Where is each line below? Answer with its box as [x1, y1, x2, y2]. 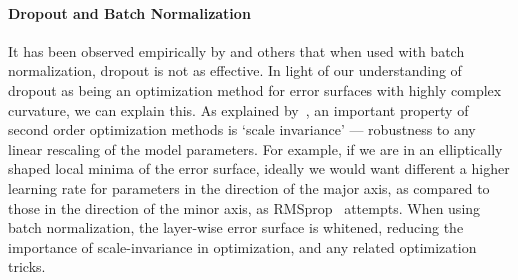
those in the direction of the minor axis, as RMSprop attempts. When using [8, 197, 481, 218]
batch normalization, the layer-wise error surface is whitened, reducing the [8, 217, 464, 238]
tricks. [8, 256, 46, 277]
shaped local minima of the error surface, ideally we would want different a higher [8, 158, 510, 179]
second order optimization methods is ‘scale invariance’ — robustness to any [8, 119, 476, 140]
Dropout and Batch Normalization [8, 2, 251, 23]
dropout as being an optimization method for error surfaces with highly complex [8, 79, 502, 100]
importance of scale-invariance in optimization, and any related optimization [8, 236, 477, 257]
